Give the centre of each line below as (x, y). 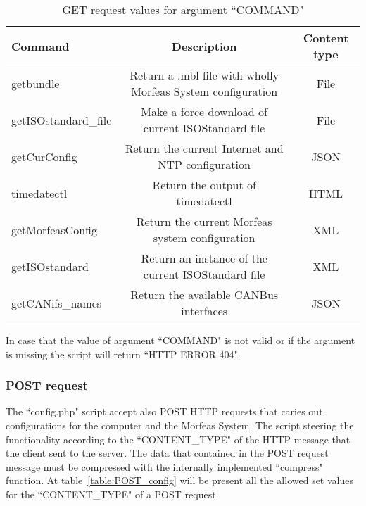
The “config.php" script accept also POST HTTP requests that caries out (164, 411)
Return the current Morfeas (204, 221)
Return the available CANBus (204, 295)
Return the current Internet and (204, 148)
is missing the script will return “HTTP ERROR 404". (123, 354)
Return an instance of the (204, 258)
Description (204, 46)
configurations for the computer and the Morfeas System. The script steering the (180, 425)
